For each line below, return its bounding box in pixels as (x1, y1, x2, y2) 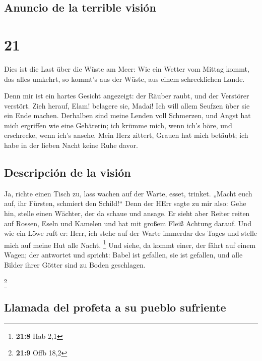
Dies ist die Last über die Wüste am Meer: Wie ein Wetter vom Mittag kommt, (4, 63, 249, 74)
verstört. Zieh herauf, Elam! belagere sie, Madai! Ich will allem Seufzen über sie (4, 100, 250, 111)
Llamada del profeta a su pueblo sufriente (4, 299, 226, 315)
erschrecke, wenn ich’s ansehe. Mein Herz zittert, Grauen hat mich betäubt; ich (4, 130, 248, 140)
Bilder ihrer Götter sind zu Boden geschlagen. (4, 259, 146, 270)
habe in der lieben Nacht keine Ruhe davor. (4, 140, 138, 150)
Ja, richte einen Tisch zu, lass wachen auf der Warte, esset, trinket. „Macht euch (4, 188, 252, 198)
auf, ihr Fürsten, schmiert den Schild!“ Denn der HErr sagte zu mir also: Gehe (4, 198, 246, 209)
